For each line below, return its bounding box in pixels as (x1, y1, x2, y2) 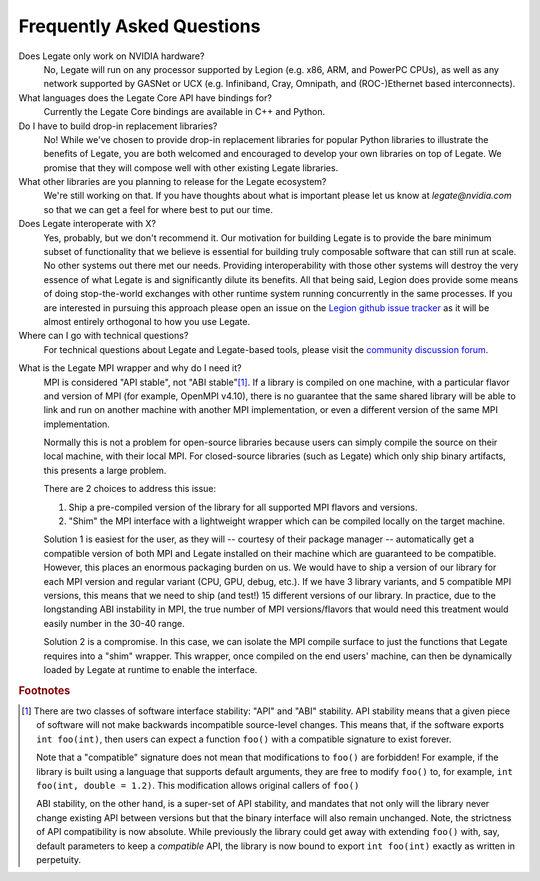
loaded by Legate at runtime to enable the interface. (43, 663, 258, 675)
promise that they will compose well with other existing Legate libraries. (43, 161, 339, 174)
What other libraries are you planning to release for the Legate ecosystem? (18, 176, 327, 188)
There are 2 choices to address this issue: (43, 483, 217, 495)
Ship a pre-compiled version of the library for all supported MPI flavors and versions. (68, 501, 418, 513)
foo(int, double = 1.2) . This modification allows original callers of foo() (36, 779, 360, 791)
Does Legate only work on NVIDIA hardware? (18, 50, 205, 62)
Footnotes (18, 683, 71, 697)
